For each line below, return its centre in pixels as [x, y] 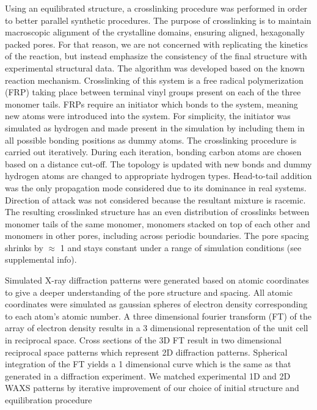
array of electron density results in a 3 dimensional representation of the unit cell [157, 328]
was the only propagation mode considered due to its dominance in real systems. [156, 187]
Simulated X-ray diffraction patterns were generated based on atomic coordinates [157, 280]
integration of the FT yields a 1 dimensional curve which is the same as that [148, 364]
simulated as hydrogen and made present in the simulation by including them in [155, 127]
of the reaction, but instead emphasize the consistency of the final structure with [156, 56]
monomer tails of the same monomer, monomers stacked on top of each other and [158, 223]
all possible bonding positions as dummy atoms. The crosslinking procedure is [151, 140]
